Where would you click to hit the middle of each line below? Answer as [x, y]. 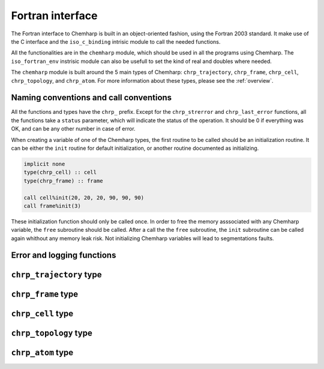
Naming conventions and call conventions [91, 98]
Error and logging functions [64, 255]
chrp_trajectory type [56, 275]
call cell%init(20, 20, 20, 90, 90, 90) [84, 197]
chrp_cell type [42, 314]
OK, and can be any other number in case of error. [73, 129]
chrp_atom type [42, 353]
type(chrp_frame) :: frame [63, 181]
